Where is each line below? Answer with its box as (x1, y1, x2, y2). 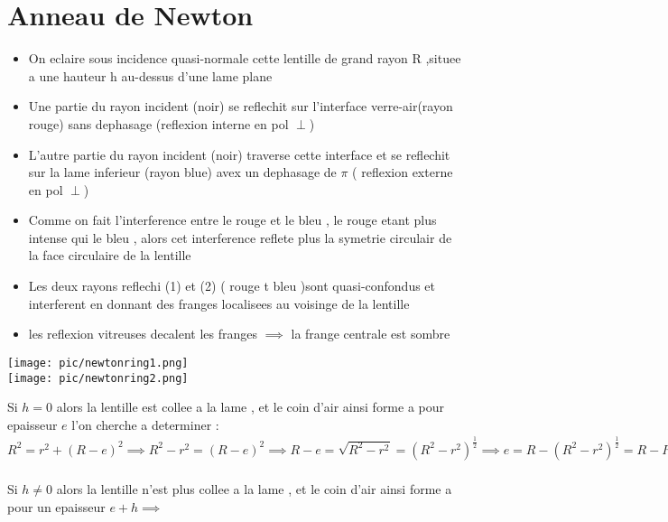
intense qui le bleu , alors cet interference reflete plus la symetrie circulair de (28, 228, 452, 247)
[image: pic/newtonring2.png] (7, 371, 189, 385)
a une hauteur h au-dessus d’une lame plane (28, 66, 273, 85)
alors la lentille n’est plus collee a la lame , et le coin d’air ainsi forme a (56, 480, 452, 499)
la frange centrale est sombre (291, 324, 450, 343)
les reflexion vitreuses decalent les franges (28, 324, 258, 343)
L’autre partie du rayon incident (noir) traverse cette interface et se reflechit (28, 144, 450, 163)
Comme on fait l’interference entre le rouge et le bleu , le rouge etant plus (28, 210, 437, 229)
